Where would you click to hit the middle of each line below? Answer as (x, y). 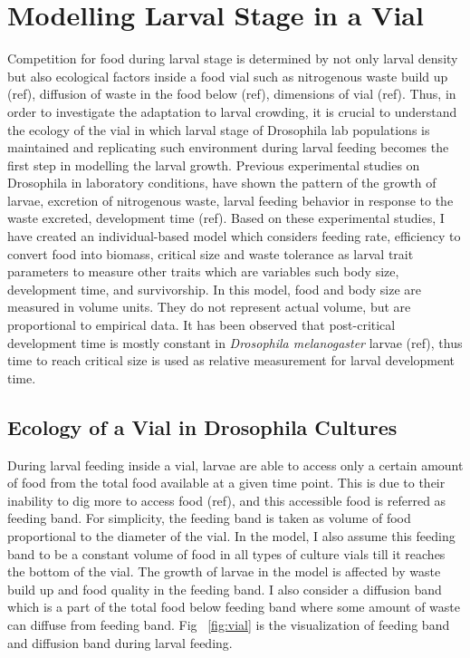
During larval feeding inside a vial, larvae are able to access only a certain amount (235, 464)
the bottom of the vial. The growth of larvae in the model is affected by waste (224, 571)
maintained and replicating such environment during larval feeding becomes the (228, 147)
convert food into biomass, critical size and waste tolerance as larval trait (211, 253)
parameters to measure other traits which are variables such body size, (203, 271)
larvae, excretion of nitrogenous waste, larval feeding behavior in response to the (230, 200)
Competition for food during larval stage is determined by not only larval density (233, 58)
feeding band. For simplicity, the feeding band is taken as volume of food (209, 518)
